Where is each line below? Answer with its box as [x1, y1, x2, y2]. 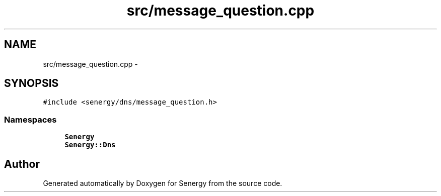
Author [4, 157, 40, 170]
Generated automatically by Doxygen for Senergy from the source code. [43, 179, 282, 188]
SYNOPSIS [4, 77, 59, 90]
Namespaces [4, 114, 57, 125]
